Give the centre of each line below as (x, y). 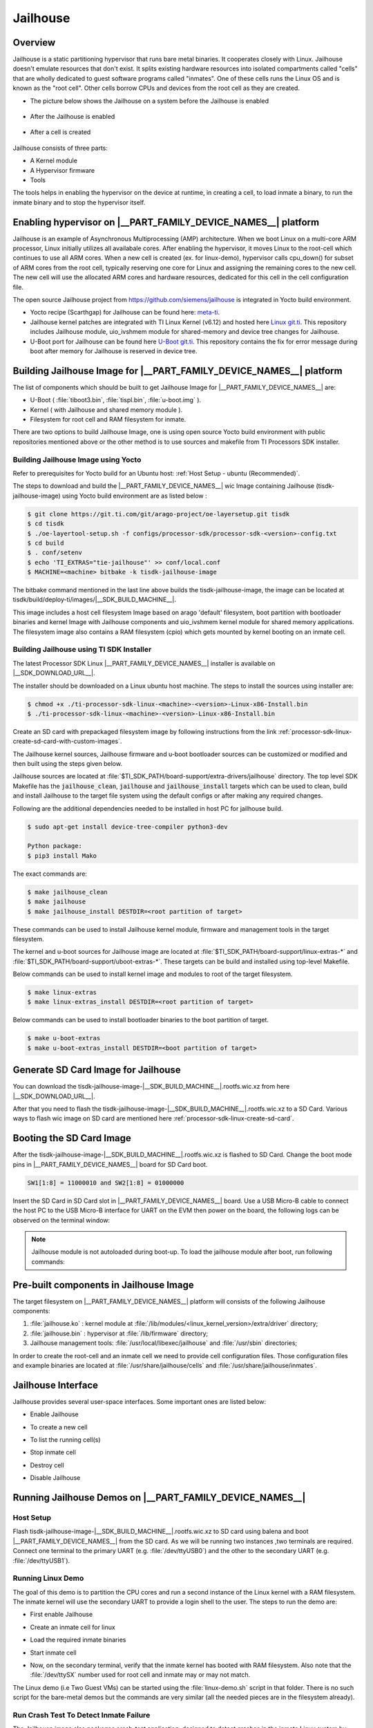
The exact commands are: (50, 874)
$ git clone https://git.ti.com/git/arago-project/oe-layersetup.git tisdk (159, 514)
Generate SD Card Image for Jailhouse (97, 1070)
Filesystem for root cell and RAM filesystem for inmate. (108, 420)
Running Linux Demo (48, 1578)
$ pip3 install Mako (62, 856)
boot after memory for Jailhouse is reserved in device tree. (114, 351)
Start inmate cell (53, 1653)
